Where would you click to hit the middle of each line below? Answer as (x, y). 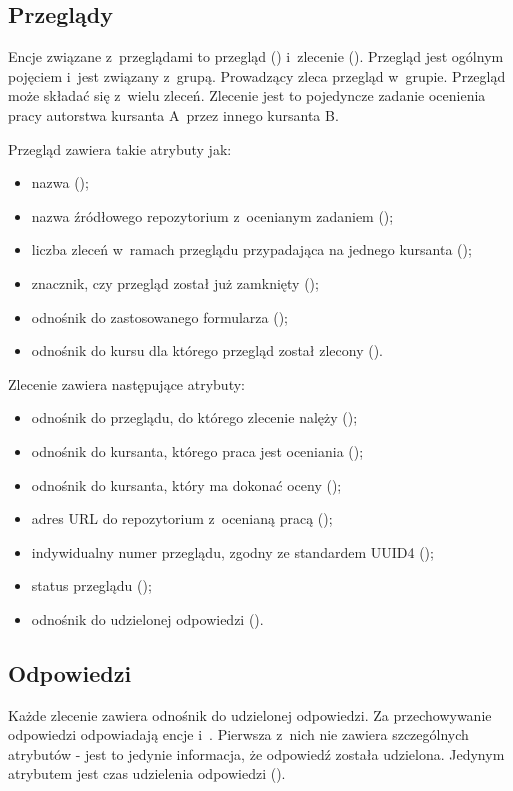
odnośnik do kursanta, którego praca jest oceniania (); (197, 450)
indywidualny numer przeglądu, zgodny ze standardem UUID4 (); (232, 551)
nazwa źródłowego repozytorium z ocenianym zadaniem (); (212, 215)
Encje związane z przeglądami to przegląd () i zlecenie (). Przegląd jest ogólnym (256, 56)
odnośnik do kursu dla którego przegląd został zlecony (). (207, 350)
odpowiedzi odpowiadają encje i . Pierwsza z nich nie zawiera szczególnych (238, 734)
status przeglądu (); (91, 585)
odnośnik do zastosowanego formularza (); (159, 316)
